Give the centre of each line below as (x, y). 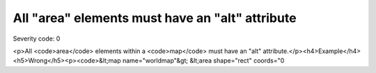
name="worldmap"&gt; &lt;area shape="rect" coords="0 (203, 61)
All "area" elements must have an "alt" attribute (155, 18)
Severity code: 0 (37, 39)
